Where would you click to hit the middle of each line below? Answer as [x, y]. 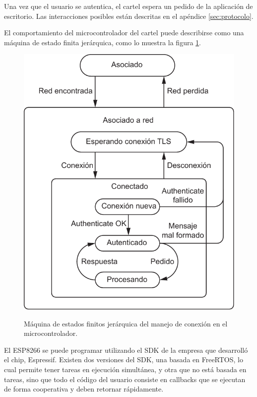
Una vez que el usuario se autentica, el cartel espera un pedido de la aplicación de [128, 6]
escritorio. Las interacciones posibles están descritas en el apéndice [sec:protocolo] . [129, 16]
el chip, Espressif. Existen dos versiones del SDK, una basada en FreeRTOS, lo [124, 359]
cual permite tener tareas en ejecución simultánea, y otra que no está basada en [125, 369]
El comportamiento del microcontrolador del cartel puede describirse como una [124, 33]
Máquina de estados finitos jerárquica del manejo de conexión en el [126, 323]
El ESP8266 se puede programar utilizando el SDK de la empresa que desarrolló [126, 350]
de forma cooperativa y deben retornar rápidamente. [84, 389]
